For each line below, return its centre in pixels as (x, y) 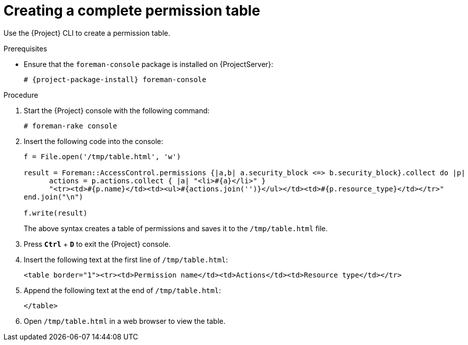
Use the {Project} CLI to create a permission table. (87, 33)
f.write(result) (56, 213)
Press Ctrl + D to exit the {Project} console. (97, 244)
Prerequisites (25, 48)
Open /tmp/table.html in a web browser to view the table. (125, 321)
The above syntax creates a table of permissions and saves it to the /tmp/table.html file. (176, 228)
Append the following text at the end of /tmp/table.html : (122, 290)
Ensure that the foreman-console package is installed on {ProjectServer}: (149, 64)
